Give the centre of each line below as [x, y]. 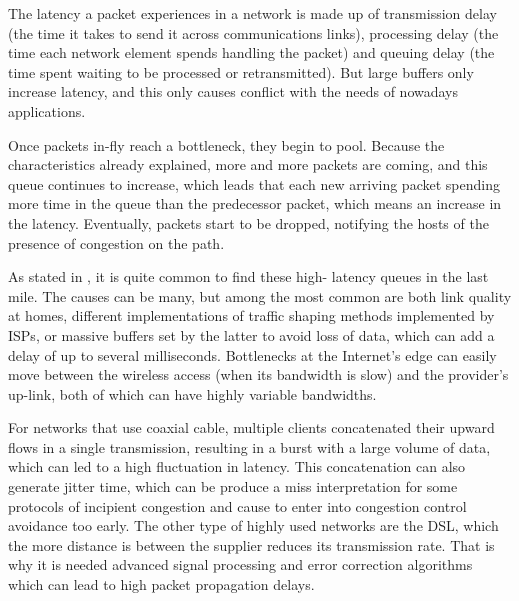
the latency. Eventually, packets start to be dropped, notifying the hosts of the [248, 222]
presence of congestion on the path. [116, 242]
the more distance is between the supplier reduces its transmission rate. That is [251, 544]
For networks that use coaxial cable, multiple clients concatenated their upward [251, 427]
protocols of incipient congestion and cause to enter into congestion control [237, 505]
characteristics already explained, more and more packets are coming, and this [248, 164]
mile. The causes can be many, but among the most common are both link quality [260, 295]
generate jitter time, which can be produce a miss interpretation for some [233, 486]
